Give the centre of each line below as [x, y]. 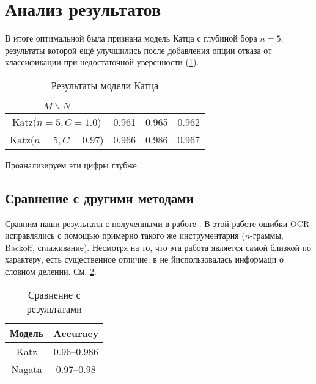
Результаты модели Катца [105, 85]
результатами [54, 308]
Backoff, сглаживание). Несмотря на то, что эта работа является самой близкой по [158, 247]
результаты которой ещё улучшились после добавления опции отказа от [138, 50]
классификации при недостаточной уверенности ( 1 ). [102, 62]
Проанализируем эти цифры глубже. [72, 165]
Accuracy [76, 333]
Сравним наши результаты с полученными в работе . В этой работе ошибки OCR [157, 223]
